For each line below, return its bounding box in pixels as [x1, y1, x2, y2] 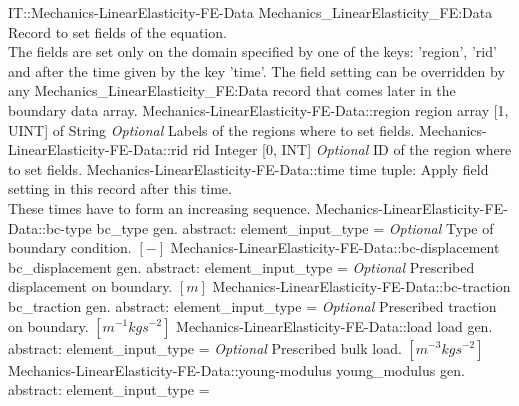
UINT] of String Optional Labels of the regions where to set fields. [8, 119, 415, 140]
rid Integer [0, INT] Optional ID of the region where [192, 139, 512, 160]
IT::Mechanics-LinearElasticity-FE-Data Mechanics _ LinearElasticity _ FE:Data [8, 2, 493, 22]
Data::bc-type [8, 217, 92, 238]
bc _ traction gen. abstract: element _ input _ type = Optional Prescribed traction [8, 295, 497, 316]
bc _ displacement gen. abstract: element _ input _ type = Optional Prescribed [8, 256, 475, 277]
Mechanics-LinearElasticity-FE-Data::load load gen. [176, 315, 493, 336]
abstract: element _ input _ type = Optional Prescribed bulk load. [8, 337, 402, 358]
